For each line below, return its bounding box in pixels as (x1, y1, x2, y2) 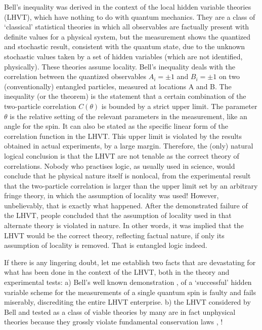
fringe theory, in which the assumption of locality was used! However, (4, 190, 219, 201)
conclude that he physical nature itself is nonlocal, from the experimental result (4, 170, 251, 181)
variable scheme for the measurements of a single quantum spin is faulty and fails (4, 286, 256, 297)
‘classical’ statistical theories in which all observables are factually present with (4, 21, 249, 32)
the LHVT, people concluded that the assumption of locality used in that (4, 210, 232, 221)
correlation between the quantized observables (4, 71, 147, 82)
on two (219, 71, 240, 82)
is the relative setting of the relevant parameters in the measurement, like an (10, 111, 247, 121)
